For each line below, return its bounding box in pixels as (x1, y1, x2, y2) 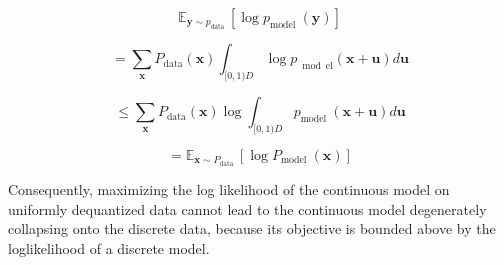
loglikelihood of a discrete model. (8, 237, 210, 258)
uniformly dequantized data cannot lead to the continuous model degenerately (8, 198, 487, 219)
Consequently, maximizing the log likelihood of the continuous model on (8, 179, 450, 200)
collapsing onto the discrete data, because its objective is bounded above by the (8, 218, 496, 239)
